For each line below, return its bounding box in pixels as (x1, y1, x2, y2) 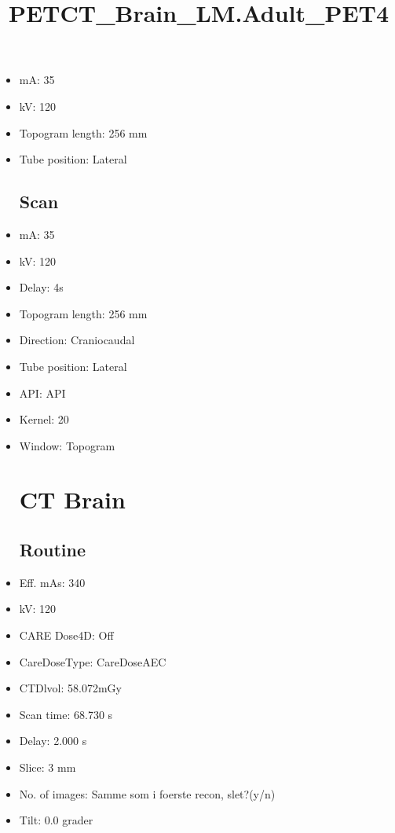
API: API (19, 384, 66, 401)
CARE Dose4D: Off (19, 627, 114, 644)
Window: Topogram (19, 437, 115, 453)
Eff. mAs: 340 (19, 574, 86, 590)
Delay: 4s (19, 279, 64, 295)
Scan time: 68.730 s (19, 706, 113, 722)
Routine (19, 538, 86, 562)
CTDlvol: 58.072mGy (19, 680, 122, 696)
